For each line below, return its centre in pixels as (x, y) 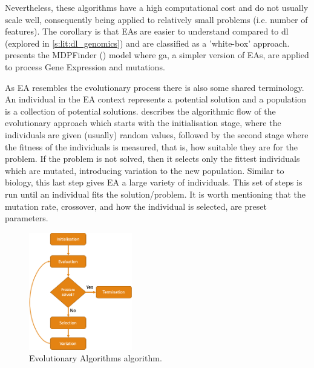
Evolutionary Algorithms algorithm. (96, 358)
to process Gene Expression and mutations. (85, 66)
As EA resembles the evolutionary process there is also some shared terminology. (155, 87)
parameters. (27, 218)
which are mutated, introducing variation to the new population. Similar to (145, 170)
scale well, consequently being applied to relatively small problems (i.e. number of (156, 19)
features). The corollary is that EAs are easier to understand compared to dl (147, 31)
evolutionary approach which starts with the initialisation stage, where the (143, 123)
